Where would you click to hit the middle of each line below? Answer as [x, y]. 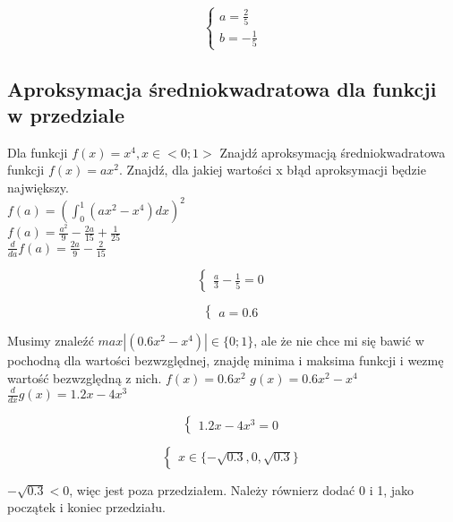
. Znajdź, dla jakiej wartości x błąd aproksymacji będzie [273, 170]
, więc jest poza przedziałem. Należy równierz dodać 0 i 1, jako [242, 489]
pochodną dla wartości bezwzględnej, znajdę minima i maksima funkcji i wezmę [226, 360]
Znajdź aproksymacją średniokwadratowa [333, 152]
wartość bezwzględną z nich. [85, 377]
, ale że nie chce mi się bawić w [339, 341]
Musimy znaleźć [51, 341]
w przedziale [66, 115]
